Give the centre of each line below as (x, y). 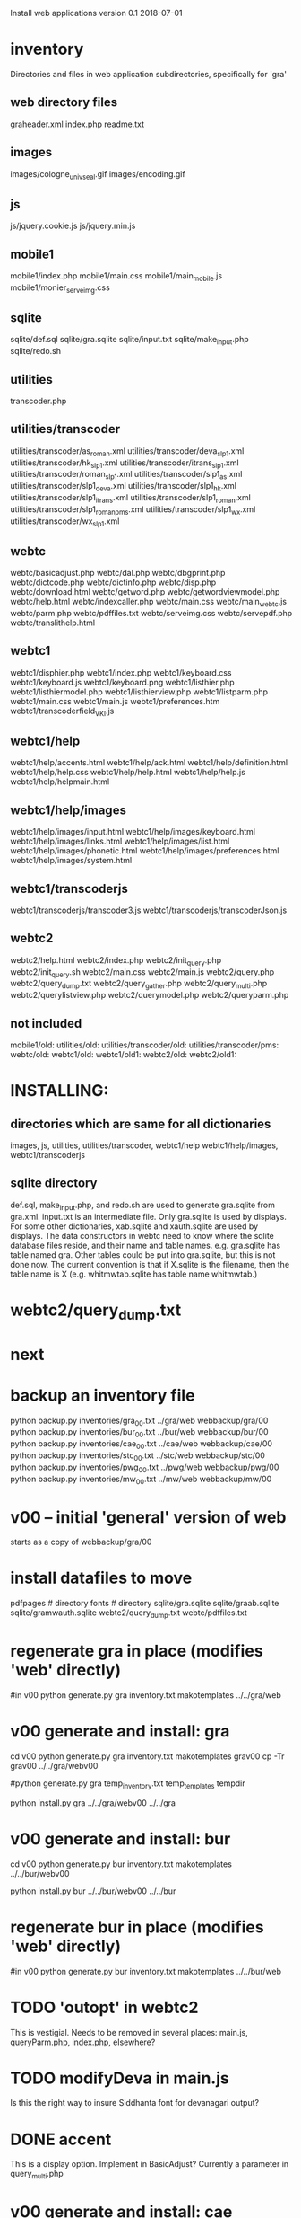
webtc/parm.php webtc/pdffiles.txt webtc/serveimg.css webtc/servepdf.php (151, 613)
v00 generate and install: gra (120, 1732)
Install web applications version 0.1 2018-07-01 (96, 13)
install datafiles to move (101, 1578)
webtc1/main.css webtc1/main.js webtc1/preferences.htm (115, 701)
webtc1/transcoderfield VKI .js (62, 711)
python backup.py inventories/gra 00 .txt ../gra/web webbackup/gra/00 (139, 1421)
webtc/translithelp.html (53, 623)
